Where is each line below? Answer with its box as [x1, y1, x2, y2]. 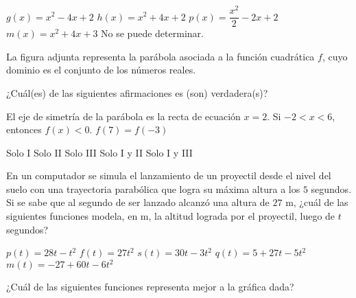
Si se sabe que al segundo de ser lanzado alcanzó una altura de [6, 195, 270, 209]
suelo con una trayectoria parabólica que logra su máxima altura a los [6, 181, 300, 196]
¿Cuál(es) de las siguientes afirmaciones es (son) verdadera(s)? [6, 85, 268, 100]
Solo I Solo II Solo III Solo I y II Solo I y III [6, 145, 193, 159]
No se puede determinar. [101, 26, 204, 41]
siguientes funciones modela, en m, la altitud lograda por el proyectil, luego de [6, 209, 335, 223]
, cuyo [322, 49, 348, 63]
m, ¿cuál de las [285, 195, 348, 209]
